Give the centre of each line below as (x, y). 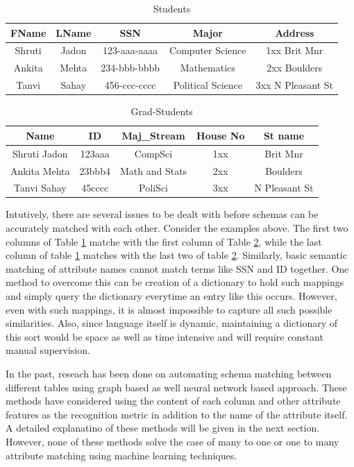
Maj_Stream (153, 135)
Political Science (208, 85)
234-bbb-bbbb (130, 68)
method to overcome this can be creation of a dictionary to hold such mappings (175, 282)
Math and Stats (153, 170)
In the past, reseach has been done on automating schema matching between (169, 373)
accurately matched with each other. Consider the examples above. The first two (177, 228)
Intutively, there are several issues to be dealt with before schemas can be (162, 214)
